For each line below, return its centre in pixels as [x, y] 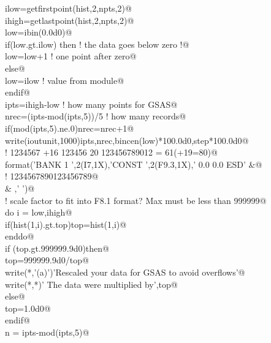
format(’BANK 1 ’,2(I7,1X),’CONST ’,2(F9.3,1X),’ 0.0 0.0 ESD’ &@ [134, 164]
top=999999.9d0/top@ [47, 260]
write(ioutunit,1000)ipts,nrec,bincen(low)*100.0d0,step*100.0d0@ [127, 140]
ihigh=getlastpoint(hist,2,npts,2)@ [70, 20]
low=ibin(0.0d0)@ [39, 32]
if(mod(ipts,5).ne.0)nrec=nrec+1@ [70, 128]
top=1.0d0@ [28, 308]
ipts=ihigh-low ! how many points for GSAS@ [91, 104]
